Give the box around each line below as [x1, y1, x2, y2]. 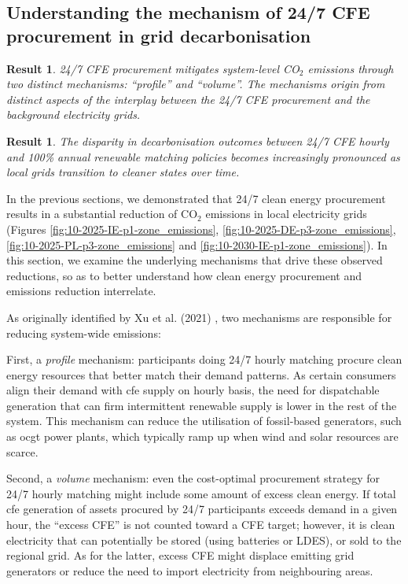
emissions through [307, 60, 394, 76]
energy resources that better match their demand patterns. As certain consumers [6, 366, 396, 383]
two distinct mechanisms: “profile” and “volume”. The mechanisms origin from [6, 76, 385, 92]
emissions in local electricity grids [205, 205, 367, 222]
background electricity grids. [6, 106, 141, 123]
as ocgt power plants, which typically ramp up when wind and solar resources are [6, 428, 399, 445]
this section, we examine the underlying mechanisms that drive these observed [6, 252, 383, 268]
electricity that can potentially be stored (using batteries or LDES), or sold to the [6, 531, 402, 548]
